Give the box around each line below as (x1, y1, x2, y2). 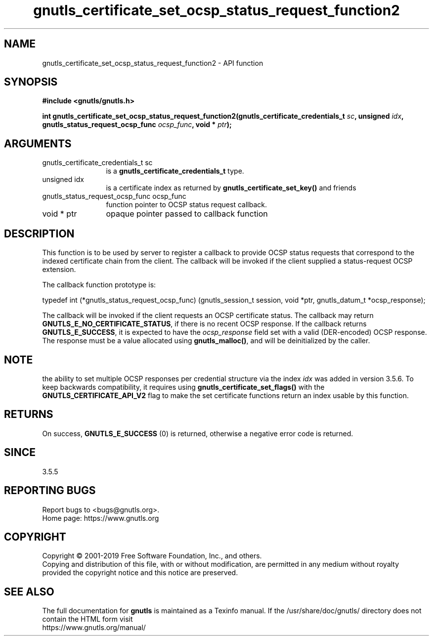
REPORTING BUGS (4, 484, 96, 497)
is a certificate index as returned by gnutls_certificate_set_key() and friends (106, 183, 356, 192)
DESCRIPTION (4, 227, 75, 240)
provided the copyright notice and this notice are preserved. (42, 568, 238, 577)
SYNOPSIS (4, 76, 58, 89)
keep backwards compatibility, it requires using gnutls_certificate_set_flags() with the (42, 382, 325, 391)
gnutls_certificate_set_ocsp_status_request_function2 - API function (42, 58, 263, 67)
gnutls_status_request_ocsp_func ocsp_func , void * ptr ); (42, 120, 232, 129)
